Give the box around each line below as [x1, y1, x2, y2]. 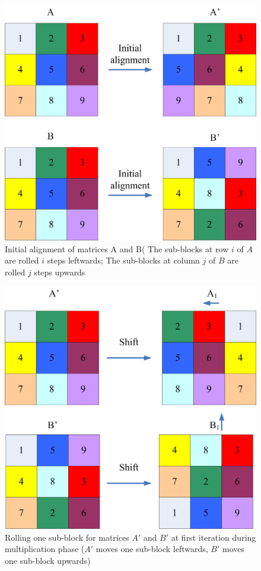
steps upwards [34, 265, 85, 278]
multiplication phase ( [5, 543, 85, 555]
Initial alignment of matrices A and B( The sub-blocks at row [5, 242, 229, 255]
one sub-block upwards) [5, 554, 91, 566]
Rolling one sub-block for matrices [5, 531, 129, 543]
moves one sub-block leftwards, [96, 543, 208, 555]
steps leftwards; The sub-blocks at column [47, 254, 200, 267]
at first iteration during [171, 531, 256, 543]
